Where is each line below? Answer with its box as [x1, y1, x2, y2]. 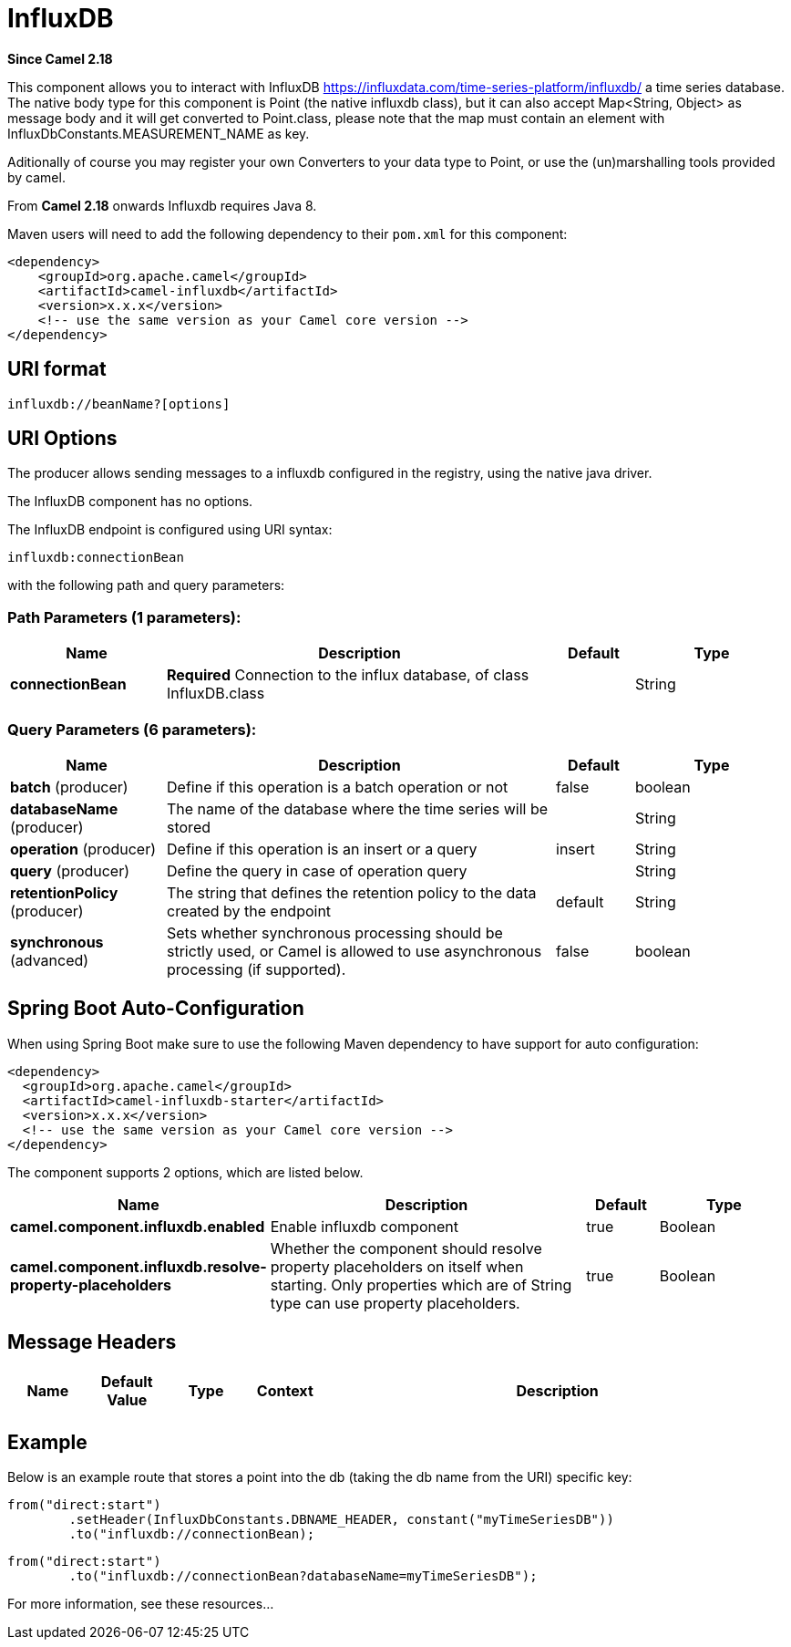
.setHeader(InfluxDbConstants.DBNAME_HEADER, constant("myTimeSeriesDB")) [68, 1512, 614, 1528]
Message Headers [7, 1331, 177, 1354]
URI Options [7, 427, 118, 451]
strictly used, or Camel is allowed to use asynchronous [167, 941, 542, 960]
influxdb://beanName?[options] [7, 396, 231, 411]
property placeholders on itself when [270, 1257, 524, 1276]
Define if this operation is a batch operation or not [167, 777, 508, 796]
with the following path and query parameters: [7, 577, 285, 594]
